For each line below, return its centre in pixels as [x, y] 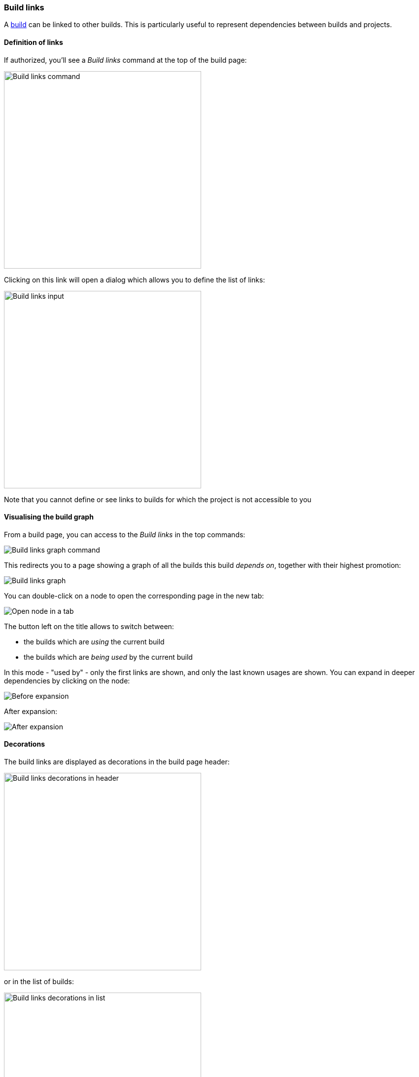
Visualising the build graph [49, 517]
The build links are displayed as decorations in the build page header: [117, 762]
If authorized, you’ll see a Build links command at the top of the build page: [125, 60]
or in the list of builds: [39, 982]
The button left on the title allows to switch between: [89, 626]
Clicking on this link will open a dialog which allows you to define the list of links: [135, 279]
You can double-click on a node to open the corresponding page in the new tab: [134, 596]
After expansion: [31, 711]
